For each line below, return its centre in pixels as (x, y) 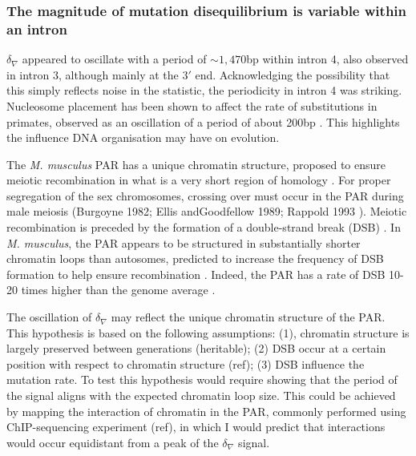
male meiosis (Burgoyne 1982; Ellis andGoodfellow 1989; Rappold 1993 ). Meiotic (207, 211)
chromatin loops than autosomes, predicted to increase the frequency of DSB (195, 258)
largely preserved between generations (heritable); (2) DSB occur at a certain (196, 348)
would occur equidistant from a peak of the (113, 442)
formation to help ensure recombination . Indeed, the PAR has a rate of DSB (196, 274)
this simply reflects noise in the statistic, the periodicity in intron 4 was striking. (204, 90)
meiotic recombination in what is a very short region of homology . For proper (199, 180)
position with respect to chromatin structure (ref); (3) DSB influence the (186, 363)
